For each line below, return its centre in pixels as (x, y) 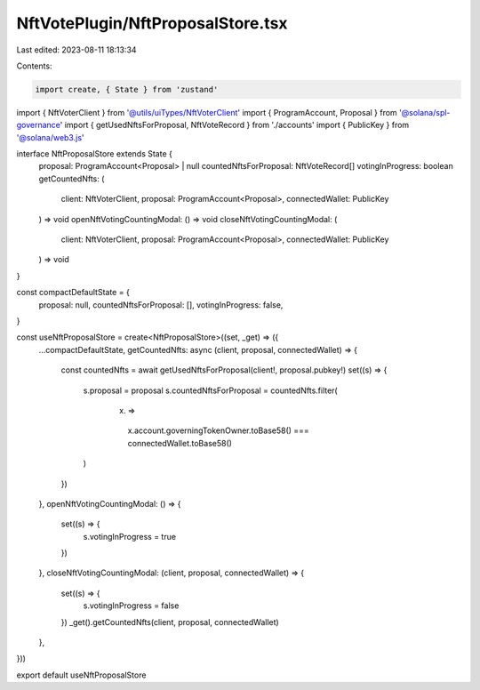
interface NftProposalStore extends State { (94, 154)
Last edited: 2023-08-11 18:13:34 (76, 50)
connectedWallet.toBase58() (180, 443)
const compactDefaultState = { (73, 293)
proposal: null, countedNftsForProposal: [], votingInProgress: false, (161, 305)
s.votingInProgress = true (130, 536)
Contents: (34, 66)
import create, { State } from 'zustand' (127, 89)
